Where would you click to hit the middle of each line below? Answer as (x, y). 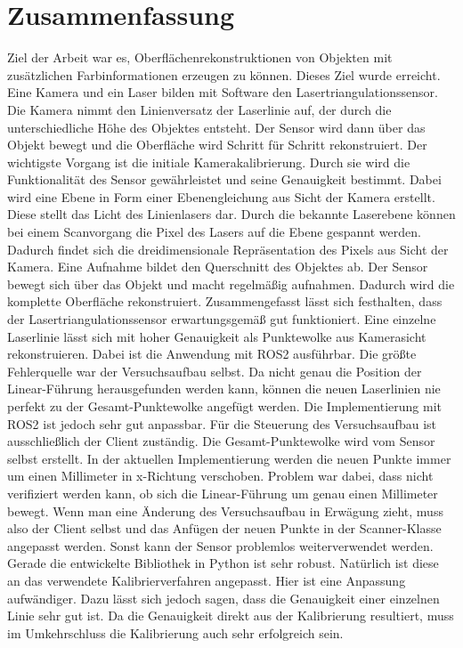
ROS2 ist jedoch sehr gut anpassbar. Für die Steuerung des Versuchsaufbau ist (222, 423)
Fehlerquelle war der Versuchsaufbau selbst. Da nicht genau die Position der (215, 371)
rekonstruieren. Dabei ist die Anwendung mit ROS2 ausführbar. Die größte (212, 354)
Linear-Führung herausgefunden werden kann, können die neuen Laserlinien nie (224, 389)
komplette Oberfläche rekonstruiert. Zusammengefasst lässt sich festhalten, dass (225, 301)
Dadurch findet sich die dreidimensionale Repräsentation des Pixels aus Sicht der (228, 249)
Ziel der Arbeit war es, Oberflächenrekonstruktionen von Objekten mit (200, 57)
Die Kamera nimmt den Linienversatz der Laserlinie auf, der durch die (199, 109)
